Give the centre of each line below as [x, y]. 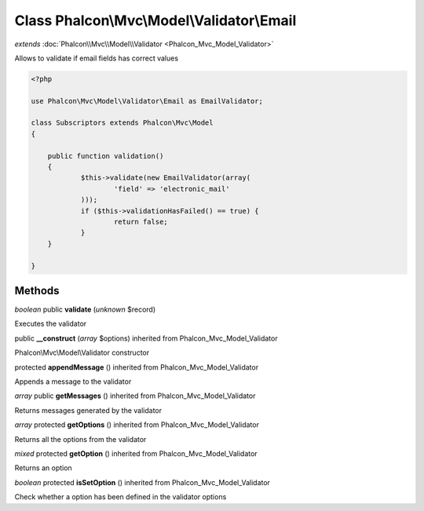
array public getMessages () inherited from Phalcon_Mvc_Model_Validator [135, 396]
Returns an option [43, 468]
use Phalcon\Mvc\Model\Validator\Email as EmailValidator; [147, 101]
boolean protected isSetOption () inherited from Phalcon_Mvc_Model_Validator [143, 482]
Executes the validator [51, 324]
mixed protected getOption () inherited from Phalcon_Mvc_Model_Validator [136, 453]
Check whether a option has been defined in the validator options [121, 497]
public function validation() [106, 156]
